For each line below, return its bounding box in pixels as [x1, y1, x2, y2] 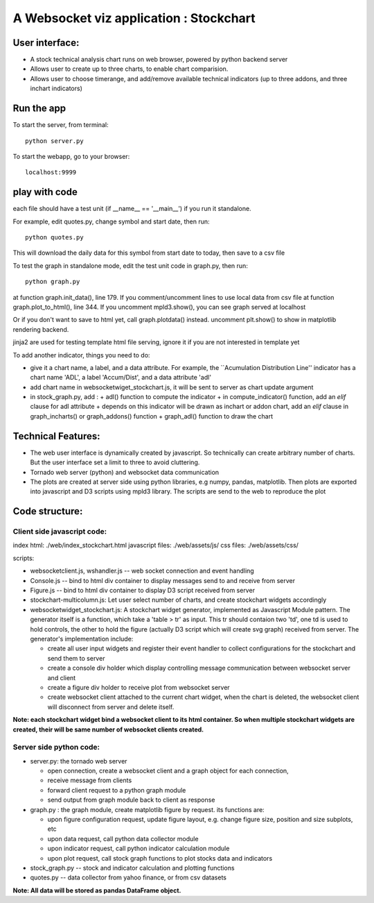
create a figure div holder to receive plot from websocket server [47, 683, 230, 691]
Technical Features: [12, 430, 100, 442]
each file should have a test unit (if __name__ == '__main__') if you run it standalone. [12, 205, 252, 213]
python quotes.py [25, 233, 84, 241]
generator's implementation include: [30, 635, 134, 643]
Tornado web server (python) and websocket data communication [30, 468, 220, 476]
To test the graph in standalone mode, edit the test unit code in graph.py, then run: [12, 261, 249, 270]
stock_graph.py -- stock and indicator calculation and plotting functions [30, 863, 235, 872]
